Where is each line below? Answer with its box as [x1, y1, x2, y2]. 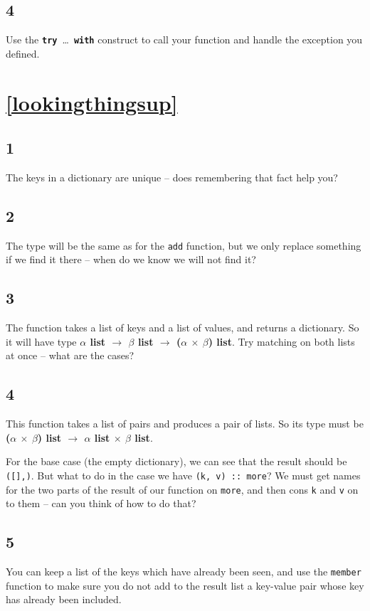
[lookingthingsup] [6, 87, 178, 117]
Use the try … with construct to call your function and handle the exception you [6, 32, 363, 47]
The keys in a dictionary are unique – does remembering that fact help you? [6, 170, 338, 185]
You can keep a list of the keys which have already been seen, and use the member [6, 564, 361, 579]
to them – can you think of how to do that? [6, 496, 196, 511]
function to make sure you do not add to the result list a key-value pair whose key [6, 578, 364, 593]
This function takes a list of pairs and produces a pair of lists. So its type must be [6, 416, 364, 431]
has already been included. [6, 592, 122, 607]
